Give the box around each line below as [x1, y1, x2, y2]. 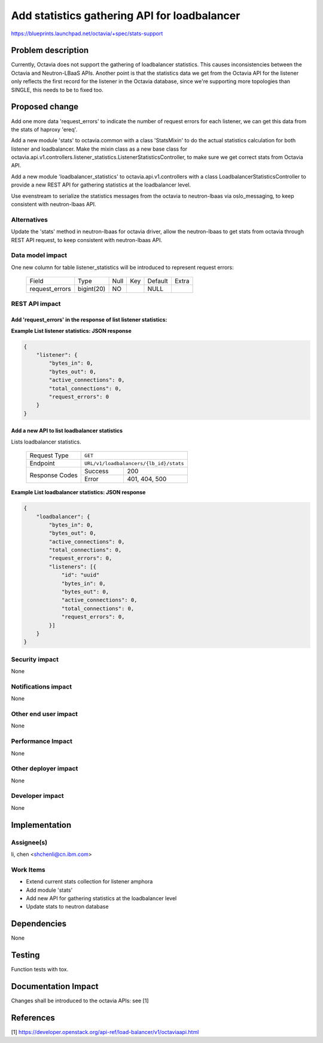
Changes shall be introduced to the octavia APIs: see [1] [11, 997, 149, 1004]
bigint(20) [78, 285, 106, 293]
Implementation [11, 819, 72, 830]
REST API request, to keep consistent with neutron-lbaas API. [11, 236, 163, 243]
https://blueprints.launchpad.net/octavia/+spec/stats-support [11, 30, 163, 37]
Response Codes [29, 471, 78, 479]
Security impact [11, 655, 59, 663]
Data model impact [11, 251, 68, 259]
